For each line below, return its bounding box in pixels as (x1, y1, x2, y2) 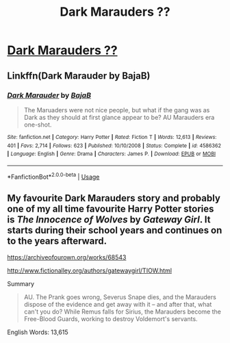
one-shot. (23, 120, 52, 129)
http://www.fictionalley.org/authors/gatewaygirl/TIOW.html (7, 266, 172, 275)
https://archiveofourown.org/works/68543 (7, 253, 127, 262)
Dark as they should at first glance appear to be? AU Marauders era (23, 113, 215, 121)
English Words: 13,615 (7, 328, 68, 336)
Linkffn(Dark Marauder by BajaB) (7, 70, 151, 81)
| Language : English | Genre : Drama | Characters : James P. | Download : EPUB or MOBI (7, 151, 216, 157)
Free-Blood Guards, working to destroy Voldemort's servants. (23, 315, 198, 323)
